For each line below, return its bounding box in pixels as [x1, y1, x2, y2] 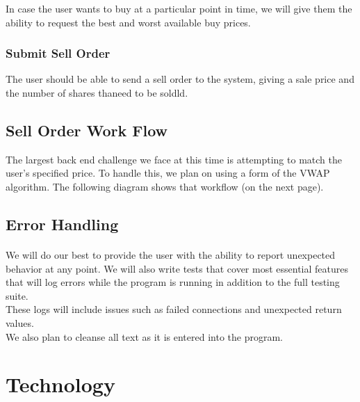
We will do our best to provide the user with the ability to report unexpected [6, 247, 336, 262]
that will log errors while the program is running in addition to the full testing [6, 275, 340, 289]
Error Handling [6, 213, 119, 234]
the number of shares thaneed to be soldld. [6, 86, 188, 99]
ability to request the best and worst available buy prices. [6, 15, 251, 29]
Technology [6, 370, 115, 399]
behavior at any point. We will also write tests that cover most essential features [6, 261, 348, 275]
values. [6, 315, 34, 330]
